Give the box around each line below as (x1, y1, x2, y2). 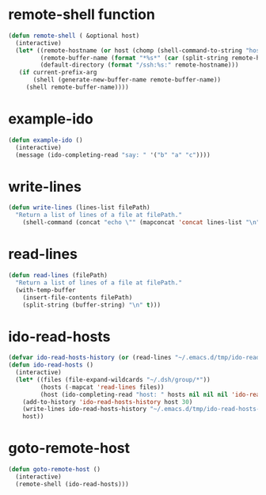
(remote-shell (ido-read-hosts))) (15, 480, 129, 488)
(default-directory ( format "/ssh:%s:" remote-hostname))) (40, 61, 239, 69)
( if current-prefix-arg (18, 69, 97, 77)
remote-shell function (8, 6, 156, 24)
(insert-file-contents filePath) (22, 293, 133, 302)
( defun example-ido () (8, 136, 83, 144)
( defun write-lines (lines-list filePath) (8, 204, 150, 211)
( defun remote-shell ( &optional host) (8, 32, 140, 40)
